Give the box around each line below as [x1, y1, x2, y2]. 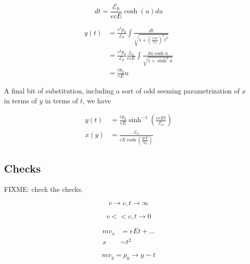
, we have [83, 95, 111, 105]
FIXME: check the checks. [4, 183, 83, 194]
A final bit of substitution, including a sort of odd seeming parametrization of [4, 86, 240, 96]
